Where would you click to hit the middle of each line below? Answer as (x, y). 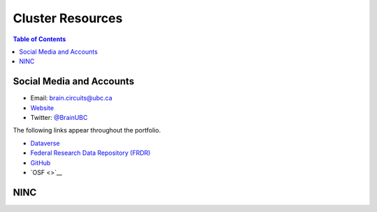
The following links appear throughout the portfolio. (87, 130)
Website (42, 107)
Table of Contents (39, 39)
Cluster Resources (68, 18)
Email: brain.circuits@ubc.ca (72, 98)
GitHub (40, 162)
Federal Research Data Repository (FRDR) (90, 153)
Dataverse (45, 143)
